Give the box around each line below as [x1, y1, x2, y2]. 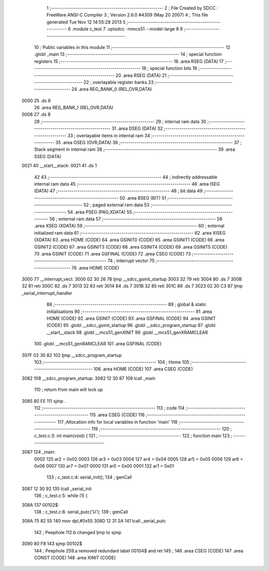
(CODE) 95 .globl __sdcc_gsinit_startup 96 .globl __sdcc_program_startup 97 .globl [46, 322, 216, 328]
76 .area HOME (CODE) [71, 265, 120, 271]
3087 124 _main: [21, 449, 56, 455]
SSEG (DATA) [34, 153, 62, 159]
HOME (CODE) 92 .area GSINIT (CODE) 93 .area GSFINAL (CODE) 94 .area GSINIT [46, 315, 216, 321]
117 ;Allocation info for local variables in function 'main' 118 [57, 419, 178, 425]
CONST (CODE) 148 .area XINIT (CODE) [34, 555, 116, 561]
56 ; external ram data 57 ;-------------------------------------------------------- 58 [49, 216, 223, 222]
